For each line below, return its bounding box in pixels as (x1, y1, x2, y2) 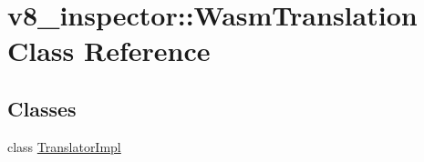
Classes (7, 94, 77, 122)
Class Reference (7, 32, 211, 69)
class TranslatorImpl (7, 137, 121, 156)
